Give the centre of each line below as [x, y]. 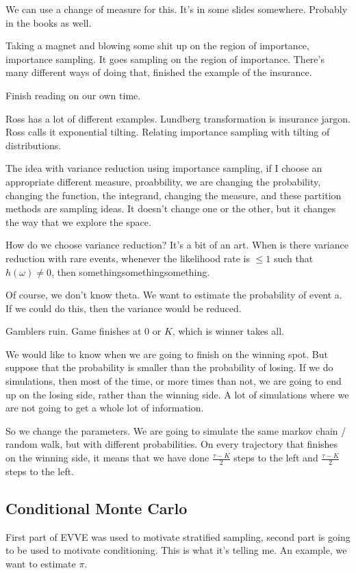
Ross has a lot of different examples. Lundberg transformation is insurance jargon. [178, 118]
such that [293, 258]
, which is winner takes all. [228, 331]
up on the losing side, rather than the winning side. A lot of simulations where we [177, 394]
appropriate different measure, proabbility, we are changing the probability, [163, 181]
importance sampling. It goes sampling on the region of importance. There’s [165, 59]
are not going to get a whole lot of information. [105, 408]
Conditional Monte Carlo [97, 508]
